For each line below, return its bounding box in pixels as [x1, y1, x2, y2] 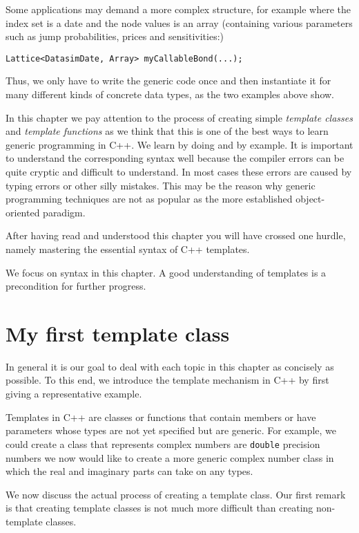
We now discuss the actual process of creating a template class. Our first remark [6, 487, 346, 501]
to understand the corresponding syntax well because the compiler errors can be [6, 151, 345, 165]
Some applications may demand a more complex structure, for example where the [6, 2, 351, 16]
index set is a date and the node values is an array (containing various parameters [6, 15, 353, 30]
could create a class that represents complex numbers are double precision [6, 436, 320, 451]
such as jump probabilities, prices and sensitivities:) [6, 29, 224, 44]
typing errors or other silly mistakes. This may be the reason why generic [6, 178, 316, 192]
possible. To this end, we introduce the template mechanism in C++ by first [6, 373, 329, 387]
